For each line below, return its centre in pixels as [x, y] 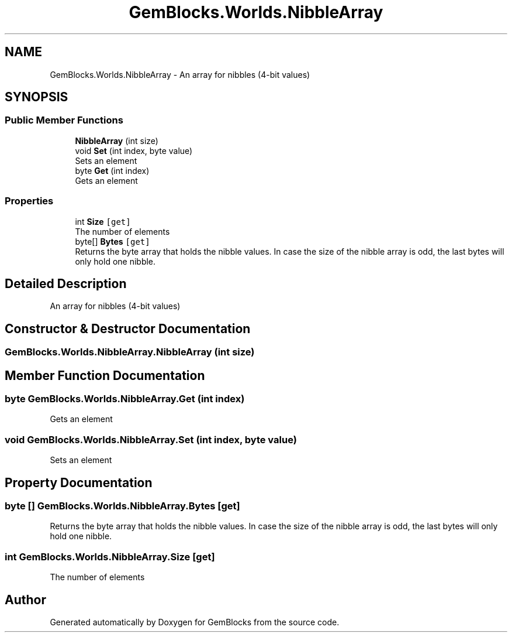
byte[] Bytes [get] [113, 241]
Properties [29, 201]
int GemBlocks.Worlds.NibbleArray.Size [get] [110, 556]
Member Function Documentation [105, 375]
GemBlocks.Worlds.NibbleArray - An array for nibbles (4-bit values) [180, 74]
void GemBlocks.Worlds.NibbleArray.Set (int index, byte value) [151, 439]
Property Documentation [79, 482]
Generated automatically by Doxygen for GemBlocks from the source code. [195, 622]
